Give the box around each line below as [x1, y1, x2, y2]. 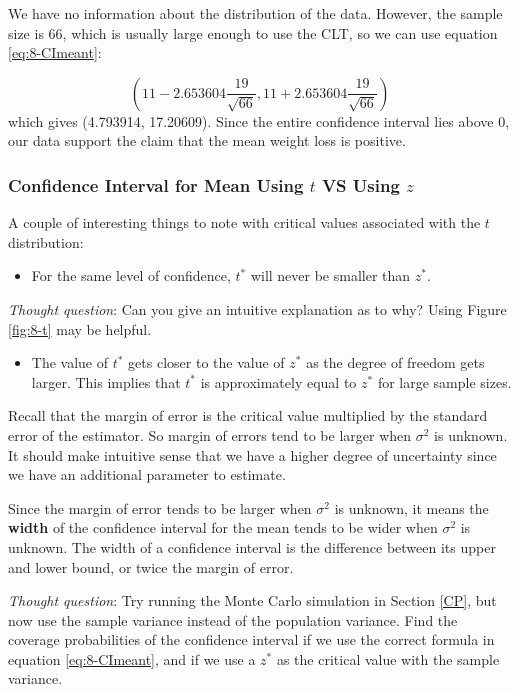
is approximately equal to [200, 371, 357, 392]
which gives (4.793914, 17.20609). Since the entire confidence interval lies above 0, [8, 110, 510, 131]
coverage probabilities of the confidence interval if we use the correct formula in [8, 629, 495, 650]
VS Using [321, 172, 400, 197]
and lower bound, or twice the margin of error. [8, 556, 294, 577]
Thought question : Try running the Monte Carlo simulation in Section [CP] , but [8, 590, 497, 611]
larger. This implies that [31, 371, 181, 392]
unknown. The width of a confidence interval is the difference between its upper [8, 536, 496, 557]
